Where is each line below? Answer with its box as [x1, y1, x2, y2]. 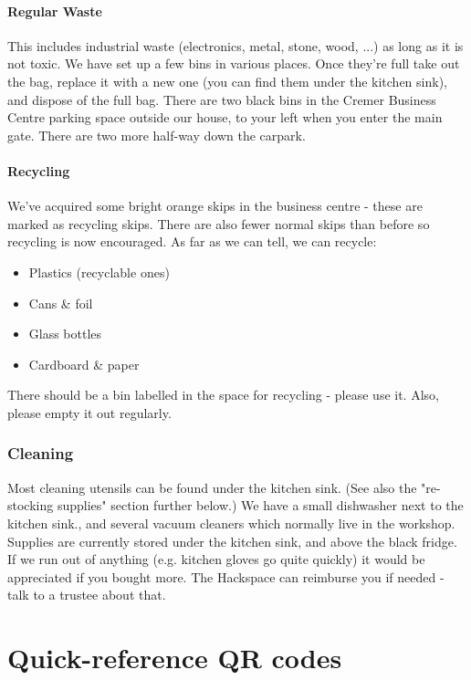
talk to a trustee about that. [7, 585, 166, 604]
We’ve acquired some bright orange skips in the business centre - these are [7, 196, 423, 215]
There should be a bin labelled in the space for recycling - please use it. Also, [7, 385, 439, 404]
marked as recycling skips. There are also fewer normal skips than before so [7, 214, 430, 233]
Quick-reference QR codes [7, 639, 342, 676]
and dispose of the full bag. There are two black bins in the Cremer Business [7, 89, 436, 109]
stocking [7, 496, 54, 515]
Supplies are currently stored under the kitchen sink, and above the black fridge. [7, 531, 457, 550]
